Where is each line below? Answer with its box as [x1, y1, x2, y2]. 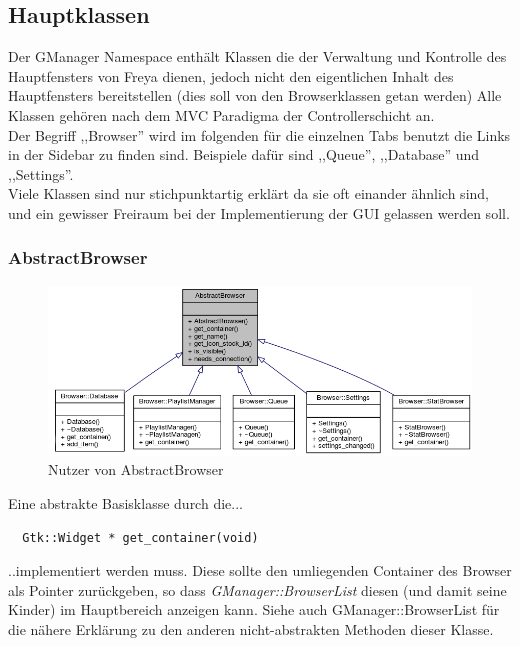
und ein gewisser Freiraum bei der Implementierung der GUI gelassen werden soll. [8, 202, 510, 223]
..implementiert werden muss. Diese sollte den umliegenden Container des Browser [8, 560, 512, 581]
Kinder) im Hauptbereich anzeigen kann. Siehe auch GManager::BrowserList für [8, 599, 500, 620]
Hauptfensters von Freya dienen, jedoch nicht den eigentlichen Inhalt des [8, 65, 454, 86]
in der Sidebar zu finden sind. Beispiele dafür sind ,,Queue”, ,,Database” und [8, 144, 480, 165]
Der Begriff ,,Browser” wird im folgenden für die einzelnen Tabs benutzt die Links [8, 124, 511, 145]
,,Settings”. [8, 163, 74, 184]
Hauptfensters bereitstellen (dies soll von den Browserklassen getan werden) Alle [8, 85, 502, 106]
